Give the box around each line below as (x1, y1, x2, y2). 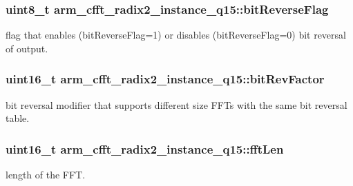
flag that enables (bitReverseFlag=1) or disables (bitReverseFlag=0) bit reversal (6, 28, 346, 42)
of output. (6, 41, 48, 55)
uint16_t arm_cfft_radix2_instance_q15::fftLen (6, 140, 284, 157)
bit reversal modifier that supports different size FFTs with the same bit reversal (6, 97, 347, 112)
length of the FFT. (6, 167, 86, 182)
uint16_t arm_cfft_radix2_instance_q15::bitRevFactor (6, 70, 325, 87)
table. (6, 111, 30, 125)
